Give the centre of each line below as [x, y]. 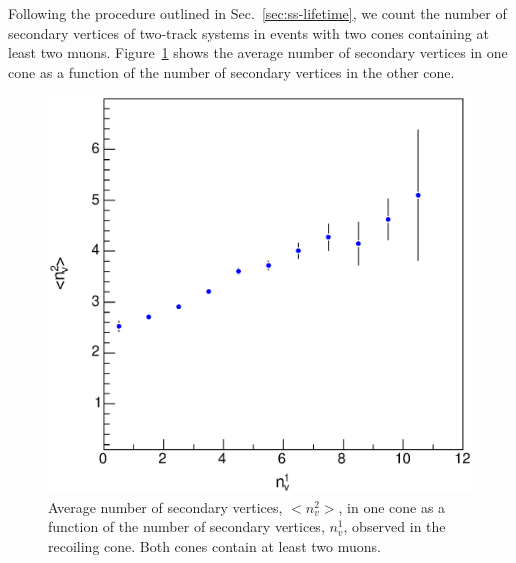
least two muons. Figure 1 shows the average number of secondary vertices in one [258, 52]
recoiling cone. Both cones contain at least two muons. [214, 545]
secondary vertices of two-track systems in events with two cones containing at [248, 32]
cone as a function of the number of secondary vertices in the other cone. [231, 71]
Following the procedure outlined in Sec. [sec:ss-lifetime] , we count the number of [257, 13]
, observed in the [394, 526]
